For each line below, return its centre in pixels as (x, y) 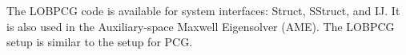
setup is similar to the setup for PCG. (100, 42)
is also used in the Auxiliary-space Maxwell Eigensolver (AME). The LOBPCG (201, 26)
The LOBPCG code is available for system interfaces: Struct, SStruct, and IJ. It (203, 10)
